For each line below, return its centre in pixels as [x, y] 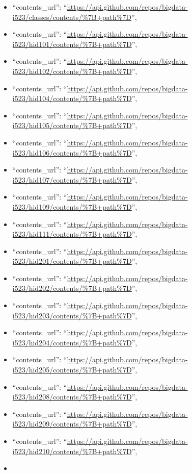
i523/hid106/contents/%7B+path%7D [72, 152]
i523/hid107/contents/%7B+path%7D [72, 179]
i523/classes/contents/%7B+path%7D [72, 17]
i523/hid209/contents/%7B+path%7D [72, 424]
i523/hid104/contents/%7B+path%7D [72, 98]
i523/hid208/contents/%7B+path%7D [72, 397]
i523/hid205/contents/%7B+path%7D [72, 370]
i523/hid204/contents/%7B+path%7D [72, 342]
